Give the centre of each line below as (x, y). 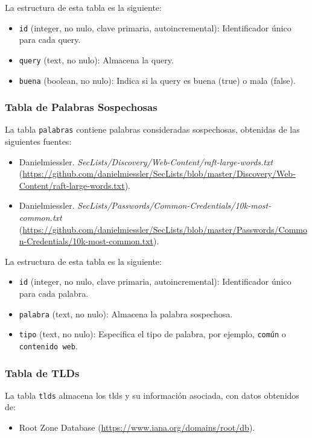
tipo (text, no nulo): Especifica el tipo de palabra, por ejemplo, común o (152, 334)
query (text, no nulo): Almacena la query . (96, 59)
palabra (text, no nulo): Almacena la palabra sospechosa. (126, 313)
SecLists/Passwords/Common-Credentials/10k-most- (174, 205)
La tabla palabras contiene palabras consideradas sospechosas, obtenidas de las (152, 129)
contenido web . (48, 345)
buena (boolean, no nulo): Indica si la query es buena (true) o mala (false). (157, 80)
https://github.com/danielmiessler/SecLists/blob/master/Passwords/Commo (165, 229)
